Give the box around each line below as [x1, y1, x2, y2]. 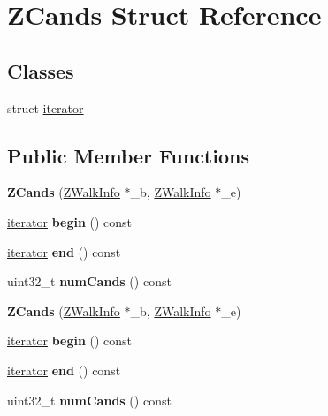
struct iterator [7, 98, 84, 117]
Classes [7, 57, 74, 84]
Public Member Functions [7, 141, 249, 169]
